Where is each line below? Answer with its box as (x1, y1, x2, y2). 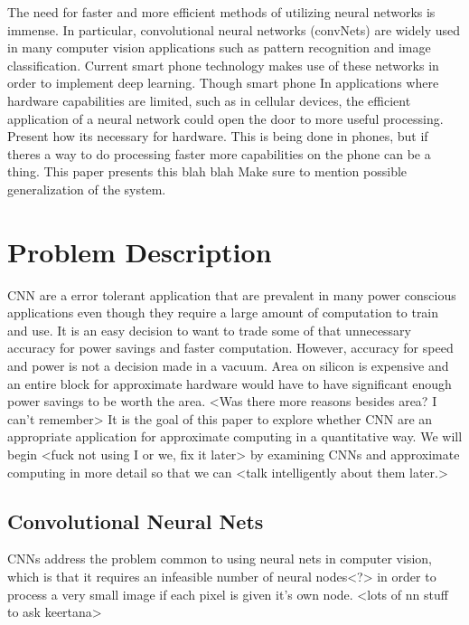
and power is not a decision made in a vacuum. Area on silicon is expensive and (7, 356, 449, 375)
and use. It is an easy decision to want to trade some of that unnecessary (7, 320, 412, 339)
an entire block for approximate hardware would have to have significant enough (7, 374, 452, 393)
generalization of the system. (7, 179, 166, 198)
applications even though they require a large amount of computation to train (7, 303, 439, 322)
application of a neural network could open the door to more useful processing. (7, 109, 444, 128)
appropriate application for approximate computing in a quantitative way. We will (7, 427, 463, 446)
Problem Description (7, 232, 272, 270)
